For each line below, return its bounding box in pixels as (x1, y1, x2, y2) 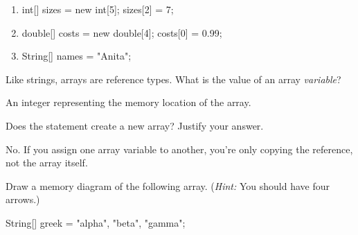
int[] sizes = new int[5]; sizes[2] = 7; (21, 2, 174, 16)
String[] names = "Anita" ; (21, 49, 132, 63)
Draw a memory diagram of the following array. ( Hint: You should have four (6, 178, 330, 193)
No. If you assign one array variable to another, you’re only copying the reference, (6, 141, 353, 156)
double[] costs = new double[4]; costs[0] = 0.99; (21, 25, 222, 40)
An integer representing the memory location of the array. (6, 95, 251, 110)
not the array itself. (6, 155, 88, 170)
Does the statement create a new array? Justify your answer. (6, 118, 264, 132)
